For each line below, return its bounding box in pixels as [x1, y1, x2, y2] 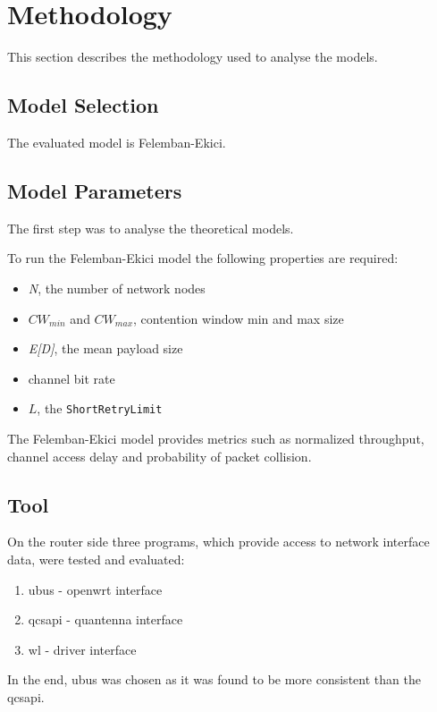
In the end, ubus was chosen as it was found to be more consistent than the [7, 670, 421, 689]
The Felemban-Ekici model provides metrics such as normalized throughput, [7, 428, 424, 447]
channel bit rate [28, 369, 115, 387]
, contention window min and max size [133, 309, 344, 327]
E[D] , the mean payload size [28, 339, 183, 358]
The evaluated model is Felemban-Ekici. [7, 132, 226, 151]
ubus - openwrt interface [28, 580, 163, 598]
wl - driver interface [28, 640, 137, 658]
